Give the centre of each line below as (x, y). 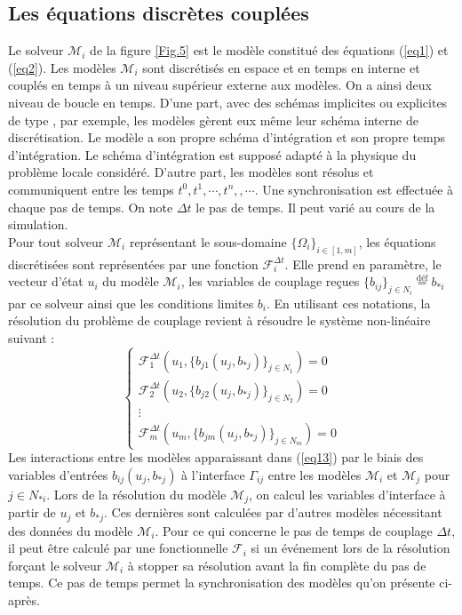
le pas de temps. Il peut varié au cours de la (315, 207)
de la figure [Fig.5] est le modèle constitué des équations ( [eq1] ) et (269, 50)
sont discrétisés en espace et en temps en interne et (281, 67)
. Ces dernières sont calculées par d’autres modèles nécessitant (273, 512)
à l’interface (213, 474)
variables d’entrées (58, 474)
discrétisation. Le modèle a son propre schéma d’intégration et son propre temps (227, 137)
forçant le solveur (55, 565)
